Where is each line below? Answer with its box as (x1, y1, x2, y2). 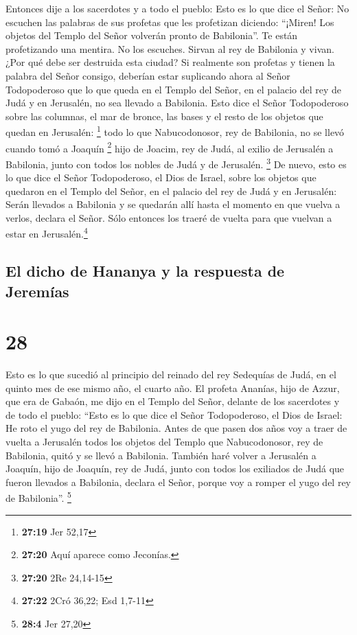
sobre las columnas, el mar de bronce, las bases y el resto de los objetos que (5, 108, 323, 123)
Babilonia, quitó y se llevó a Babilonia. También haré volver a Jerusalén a (5, 448, 316, 462)
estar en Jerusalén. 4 (5, 224, 88, 241)
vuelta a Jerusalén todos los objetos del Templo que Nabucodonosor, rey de (5, 434, 323, 448)
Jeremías (5, 280, 69, 301)
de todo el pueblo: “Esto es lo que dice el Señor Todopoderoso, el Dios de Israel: (5, 407, 343, 422)
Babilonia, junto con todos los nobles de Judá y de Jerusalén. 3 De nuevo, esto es (5, 154, 347, 171)
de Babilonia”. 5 (5, 489, 71, 505)
